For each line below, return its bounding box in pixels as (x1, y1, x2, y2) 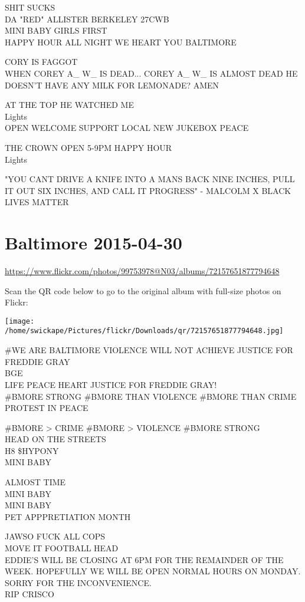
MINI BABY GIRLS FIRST (5, 24, 107, 37)
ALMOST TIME (5, 476, 66, 488)
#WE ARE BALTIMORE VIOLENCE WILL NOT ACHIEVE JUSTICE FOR (5, 344, 293, 356)
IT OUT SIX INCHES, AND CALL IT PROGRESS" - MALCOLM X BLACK (5, 184, 291, 196)
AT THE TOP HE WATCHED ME (5, 98, 134, 111)
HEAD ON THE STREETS (5, 433, 106, 445)
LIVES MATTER (5, 196, 69, 208)
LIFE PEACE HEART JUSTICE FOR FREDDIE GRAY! (5, 378, 217, 390)
